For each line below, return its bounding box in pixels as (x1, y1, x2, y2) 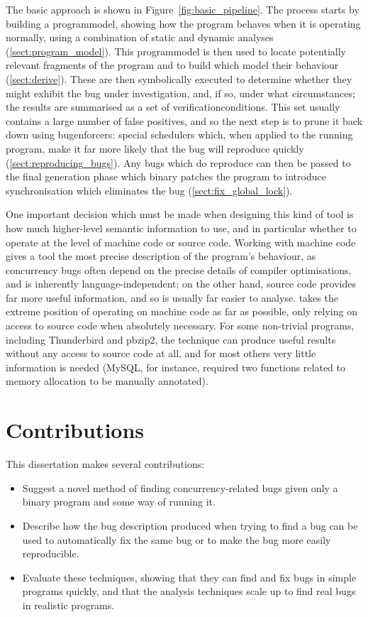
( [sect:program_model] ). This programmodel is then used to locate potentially (6, 43, 346, 58)
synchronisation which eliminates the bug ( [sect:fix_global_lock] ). (6, 182, 293, 197)
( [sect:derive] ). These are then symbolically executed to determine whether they (6, 71, 352, 86)
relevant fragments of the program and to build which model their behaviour (6, 58, 339, 72)
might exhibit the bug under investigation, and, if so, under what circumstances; (6, 85, 355, 100)
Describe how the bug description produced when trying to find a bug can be (22, 518, 358, 533)
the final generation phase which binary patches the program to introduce (6, 169, 326, 184)
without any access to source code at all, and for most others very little (6, 346, 316, 361)
